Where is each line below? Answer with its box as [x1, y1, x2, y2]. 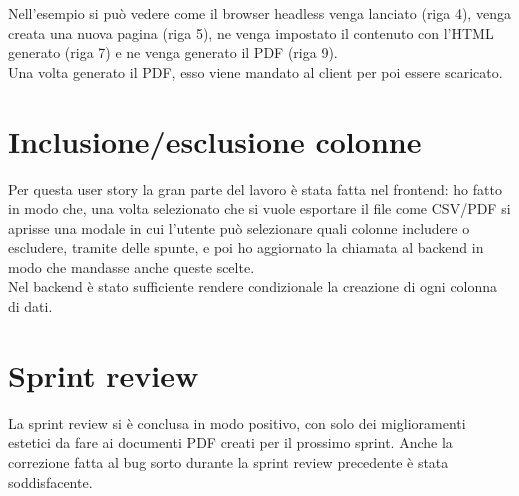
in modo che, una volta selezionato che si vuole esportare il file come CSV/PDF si [8, 198, 511, 219]
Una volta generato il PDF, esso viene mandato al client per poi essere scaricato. [8, 61, 503, 82]
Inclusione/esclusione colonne [8, 120, 422, 161]
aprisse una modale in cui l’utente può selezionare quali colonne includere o [8, 217, 470, 238]
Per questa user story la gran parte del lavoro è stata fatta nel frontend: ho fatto [8, 178, 502, 199]
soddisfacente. [8, 471, 93, 492]
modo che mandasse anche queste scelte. [8, 256, 255, 277]
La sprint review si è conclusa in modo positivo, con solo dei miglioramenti [8, 412, 466, 433]
